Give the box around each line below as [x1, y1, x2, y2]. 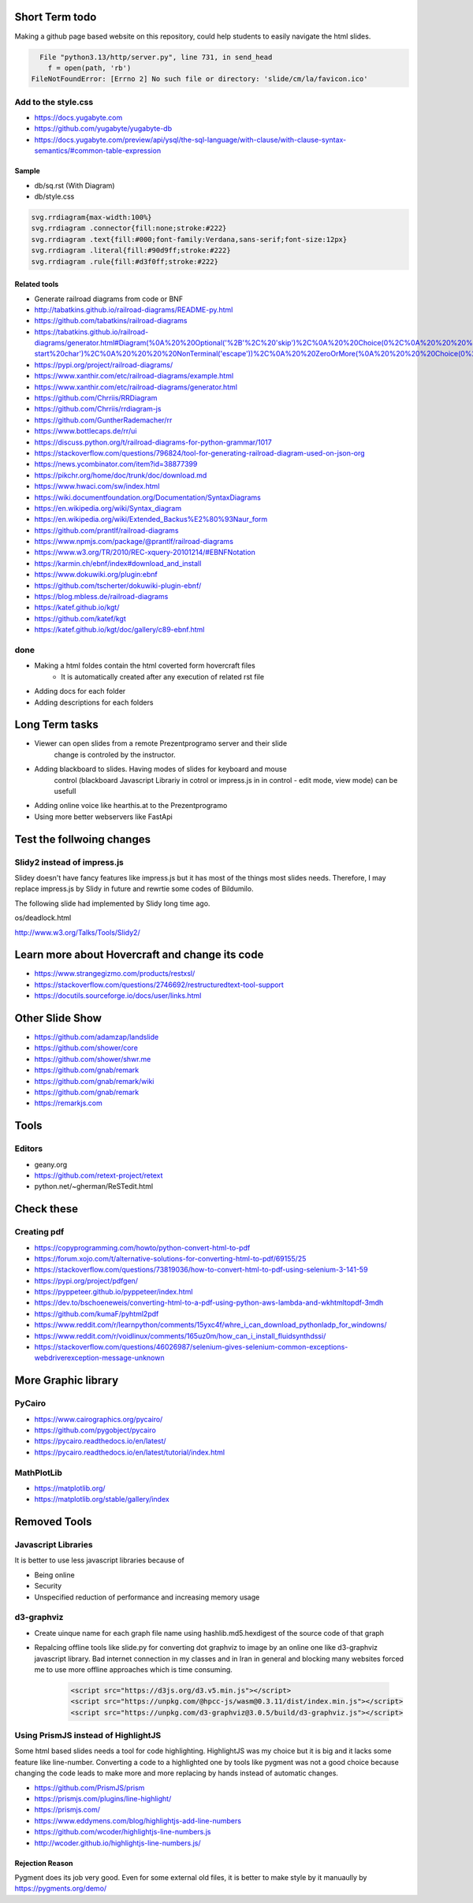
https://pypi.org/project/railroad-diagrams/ [34, 359, 173, 370]
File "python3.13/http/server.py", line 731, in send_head [39, 52, 273, 61]
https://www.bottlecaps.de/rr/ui [34, 426, 137, 436]
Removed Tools [14, 1515, 92, 1529]
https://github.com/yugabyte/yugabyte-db [34, 124, 173, 133]
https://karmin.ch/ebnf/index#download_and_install [34, 558, 202, 568]
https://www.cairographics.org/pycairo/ [34, 1414, 163, 1424]
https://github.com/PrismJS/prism [34, 1782, 145, 1793]
